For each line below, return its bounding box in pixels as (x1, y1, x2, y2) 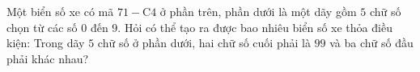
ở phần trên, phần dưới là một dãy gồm (159, 3, 357, 19)
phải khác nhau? (6, 50, 89, 66)
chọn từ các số (6, 18, 78, 35)
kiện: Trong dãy (6, 34, 85, 51)
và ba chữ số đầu (329, 34, 414, 51)
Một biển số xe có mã (6, 3, 114, 19)
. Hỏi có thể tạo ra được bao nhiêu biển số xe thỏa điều (117, 18, 392, 35)
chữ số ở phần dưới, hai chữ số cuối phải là (97, 34, 311, 51)
